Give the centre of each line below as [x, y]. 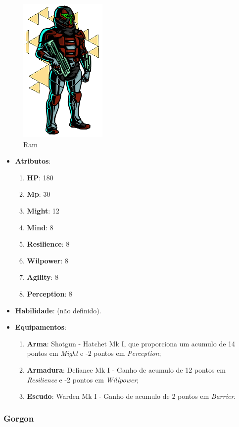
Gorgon [19, 418]
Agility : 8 [43, 277]
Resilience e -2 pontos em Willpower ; [83, 379]
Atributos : [33, 161]
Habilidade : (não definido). [58, 310]
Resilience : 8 [48, 244]
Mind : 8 [40, 227]
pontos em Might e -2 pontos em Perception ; [94, 353]
